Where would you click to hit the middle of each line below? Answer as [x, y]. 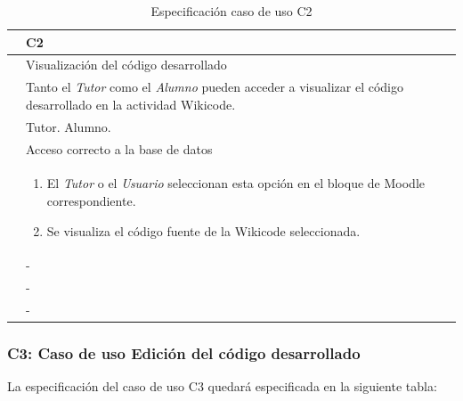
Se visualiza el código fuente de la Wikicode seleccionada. [203, 230]
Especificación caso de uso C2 [231, 11]
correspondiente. [91, 200]
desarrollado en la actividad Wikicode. [131, 104]
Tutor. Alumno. [69, 126]
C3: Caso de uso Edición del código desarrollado [184, 353]
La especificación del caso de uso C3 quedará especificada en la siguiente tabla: [222, 386]
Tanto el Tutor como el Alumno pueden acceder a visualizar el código [215, 87]
